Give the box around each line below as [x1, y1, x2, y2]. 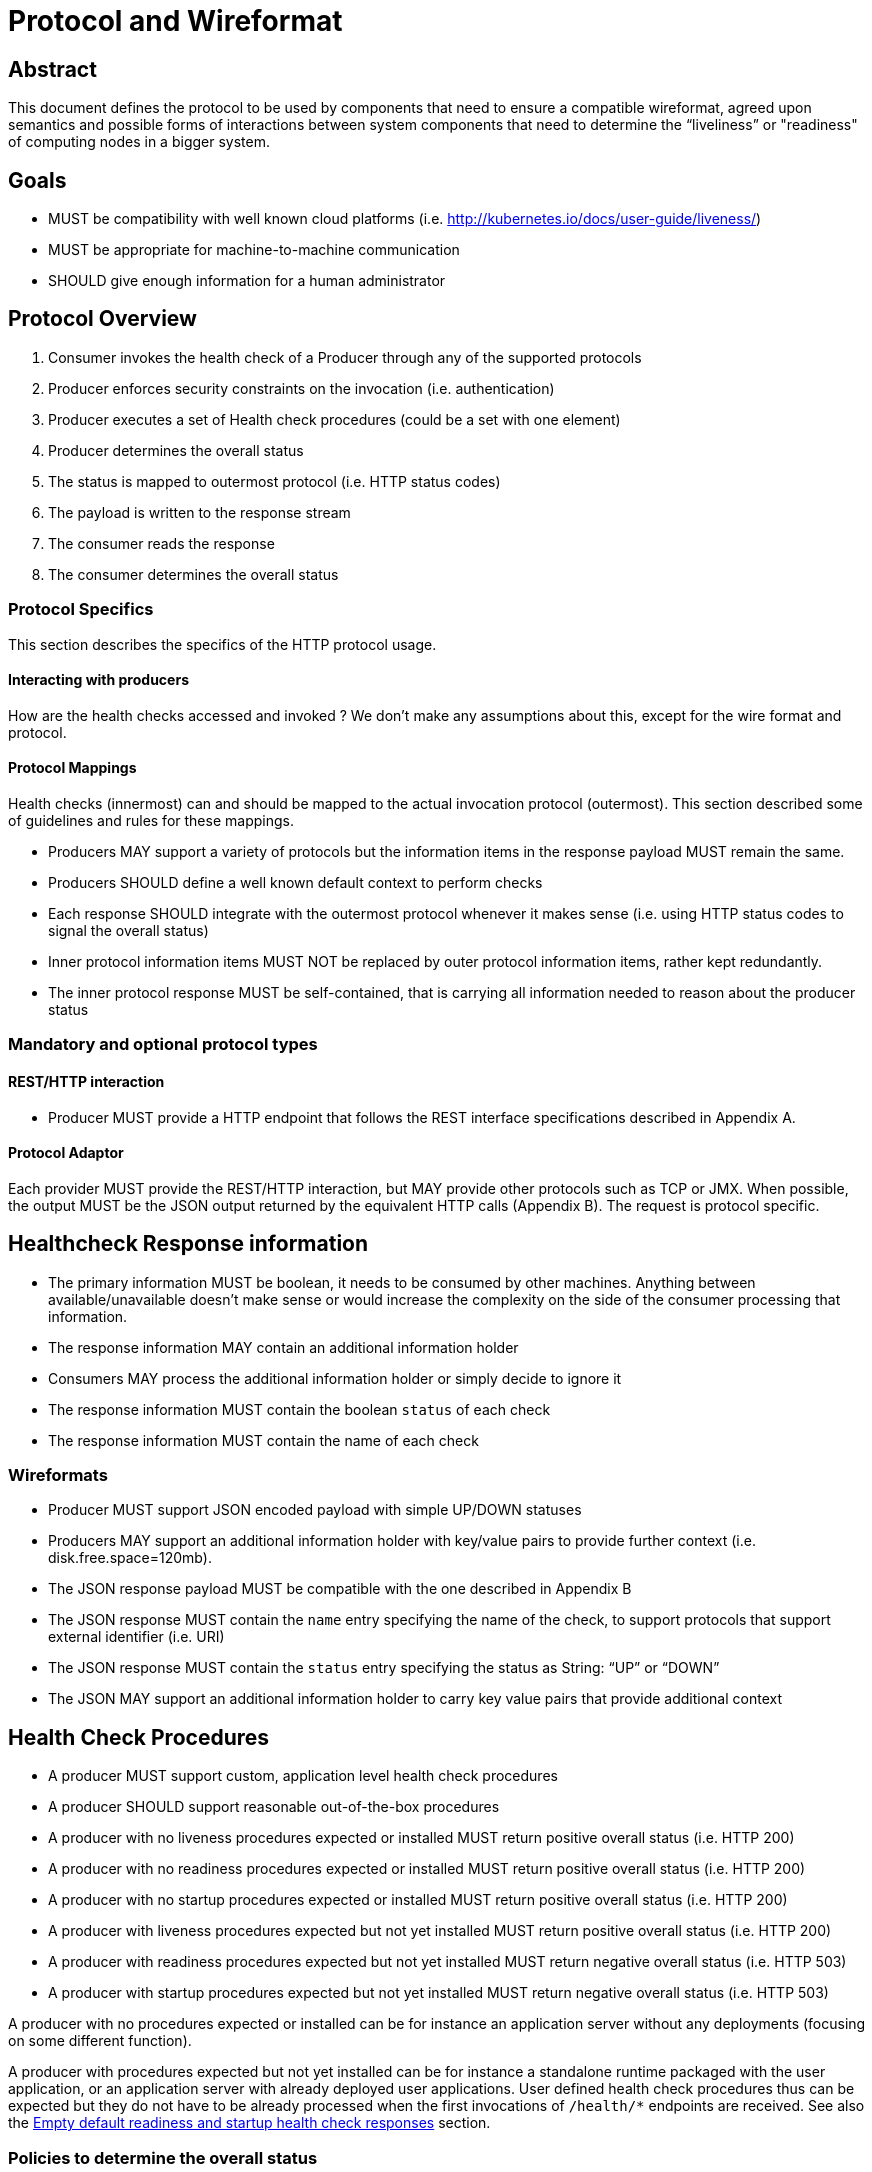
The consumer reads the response [48, 534, 275, 552]
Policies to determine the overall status [8, 2147, 318, 2168]
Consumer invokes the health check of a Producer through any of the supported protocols [48, 348, 642, 366]
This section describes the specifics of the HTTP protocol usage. [8, 635, 437, 653]
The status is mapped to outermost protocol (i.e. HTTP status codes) [48, 472, 501, 490]
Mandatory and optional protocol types [8, 1034, 318, 1055]
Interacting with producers [8, 671, 189, 689]
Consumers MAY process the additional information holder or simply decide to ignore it [48, 1369, 622, 1387]
